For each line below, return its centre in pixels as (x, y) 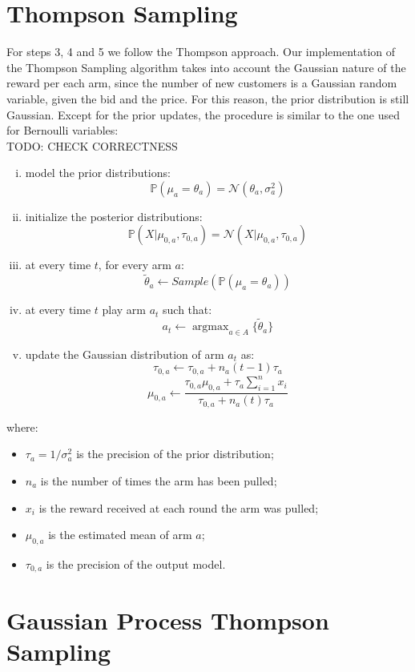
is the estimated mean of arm (120, 535)
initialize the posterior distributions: (114, 216)
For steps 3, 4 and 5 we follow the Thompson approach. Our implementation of (201, 52)
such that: (187, 310)
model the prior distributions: (98, 173)
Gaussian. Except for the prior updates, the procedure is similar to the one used (203, 114)
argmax (210, 327)
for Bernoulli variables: (62, 130)
